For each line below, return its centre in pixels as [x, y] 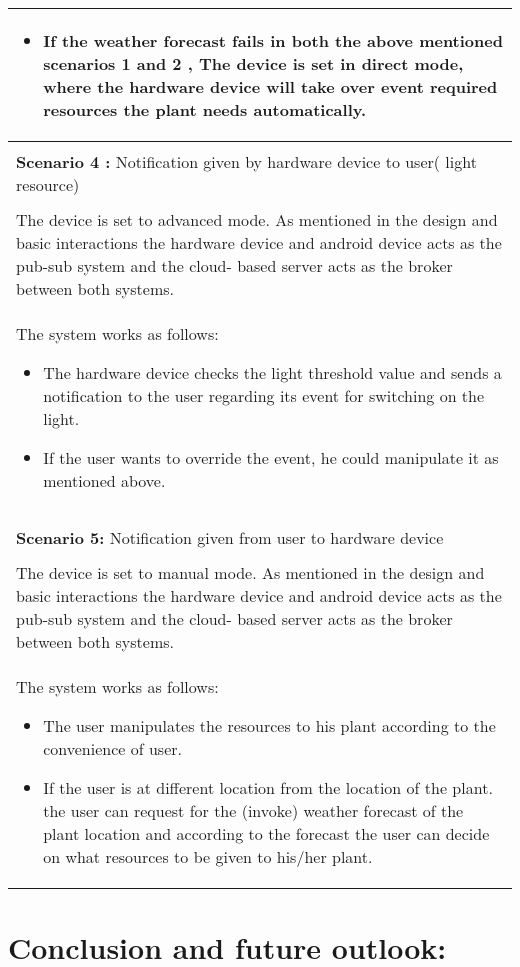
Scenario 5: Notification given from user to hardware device [230, 537]
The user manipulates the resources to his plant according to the [269, 725]
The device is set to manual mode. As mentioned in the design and [250, 572]
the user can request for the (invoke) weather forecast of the [253, 810]
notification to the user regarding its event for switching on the [264, 395]
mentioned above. [104, 480]
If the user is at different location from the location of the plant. [268, 787]
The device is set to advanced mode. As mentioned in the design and [257, 219]
